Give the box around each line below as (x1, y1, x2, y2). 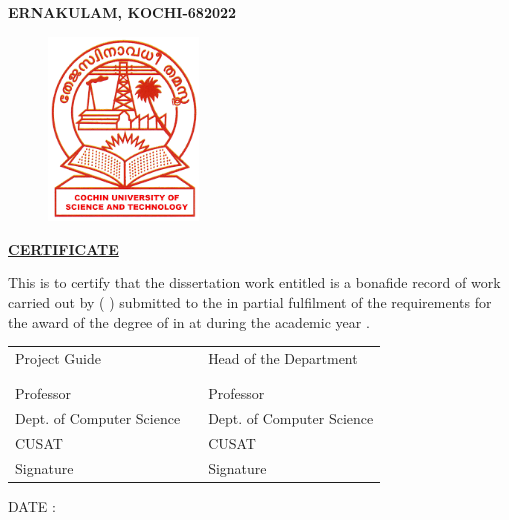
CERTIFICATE (8, 238, 119, 259)
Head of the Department (208, 347, 358, 368)
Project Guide (15, 347, 101, 368)
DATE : (8, 495, 56, 516)
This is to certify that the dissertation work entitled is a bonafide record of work (8, 272, 501, 293)
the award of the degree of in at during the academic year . (8, 311, 370, 332)
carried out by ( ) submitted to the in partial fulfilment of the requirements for (8, 292, 492, 313)
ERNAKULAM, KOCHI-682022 (8, 2, 237, 22)
